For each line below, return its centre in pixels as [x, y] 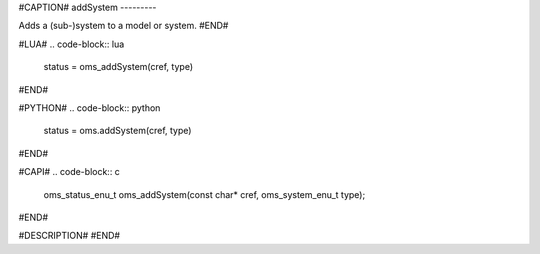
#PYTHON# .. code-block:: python [89, 107]
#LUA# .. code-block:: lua [71, 44]
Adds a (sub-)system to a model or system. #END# [123, 26]
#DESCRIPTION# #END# [69, 236]
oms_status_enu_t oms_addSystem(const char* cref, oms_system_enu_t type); [204, 194]
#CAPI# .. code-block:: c [69, 172]
